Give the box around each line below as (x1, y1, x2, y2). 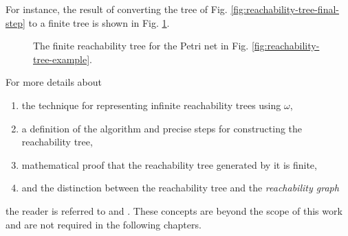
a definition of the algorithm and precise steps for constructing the (21, 121, 303, 135)
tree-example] (33, 51, 90, 66)
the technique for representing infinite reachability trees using (21, 97, 281, 112)
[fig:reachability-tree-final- (230, 2, 339, 16)
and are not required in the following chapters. (6, 217, 202, 231)
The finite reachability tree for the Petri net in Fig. (33, 38, 249, 53)
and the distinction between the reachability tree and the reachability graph (21, 180, 339, 195)
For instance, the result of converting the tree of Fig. (6, 2, 228, 16)
